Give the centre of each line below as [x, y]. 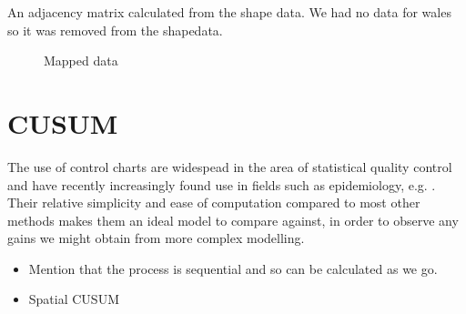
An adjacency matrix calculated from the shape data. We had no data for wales [229, 12]
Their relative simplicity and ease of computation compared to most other [214, 203]
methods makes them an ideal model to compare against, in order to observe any [233, 220]
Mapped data [81, 61]
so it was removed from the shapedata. [115, 30]
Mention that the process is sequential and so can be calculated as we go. [233, 268]
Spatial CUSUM [74, 299]
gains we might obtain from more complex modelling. [156, 238]
